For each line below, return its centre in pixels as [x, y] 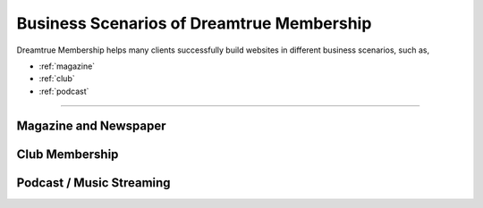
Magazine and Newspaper [91, 125]
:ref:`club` [57, 79]
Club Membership [68, 154]
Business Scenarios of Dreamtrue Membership [194, 23]
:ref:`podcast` [64, 91]
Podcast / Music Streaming [93, 183]
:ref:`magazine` [67, 66]
